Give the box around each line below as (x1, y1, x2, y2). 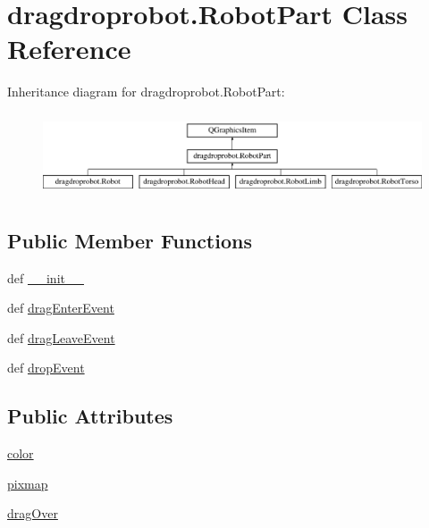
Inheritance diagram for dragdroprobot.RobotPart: (7, 82, 285, 101)
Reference (7, 30, 131, 67)
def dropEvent (7, 358, 85, 377)
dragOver (7, 504, 58, 523)
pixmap (7, 474, 48, 492)
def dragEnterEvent (7, 298, 114, 317)
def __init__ (7, 268, 84, 287)
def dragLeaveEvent (7, 328, 115, 347)
